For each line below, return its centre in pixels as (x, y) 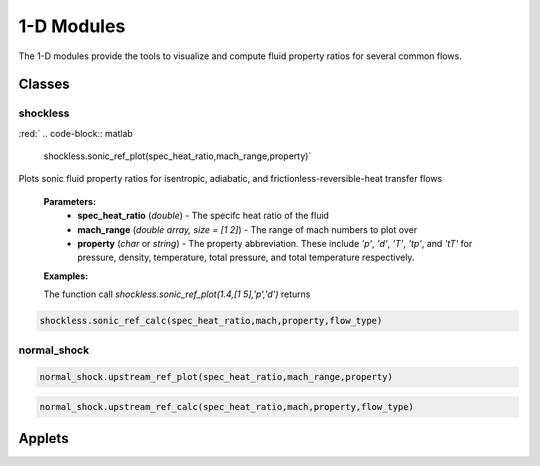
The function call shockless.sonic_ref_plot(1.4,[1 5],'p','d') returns (177, 294)
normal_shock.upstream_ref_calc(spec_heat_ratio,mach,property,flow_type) (227, 406)
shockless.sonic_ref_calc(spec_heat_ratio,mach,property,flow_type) (211, 321)
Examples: (66, 276)
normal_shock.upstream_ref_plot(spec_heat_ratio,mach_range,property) (216, 377)
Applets (43, 438)
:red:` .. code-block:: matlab (76, 133)
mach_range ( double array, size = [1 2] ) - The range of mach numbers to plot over (247, 229)
